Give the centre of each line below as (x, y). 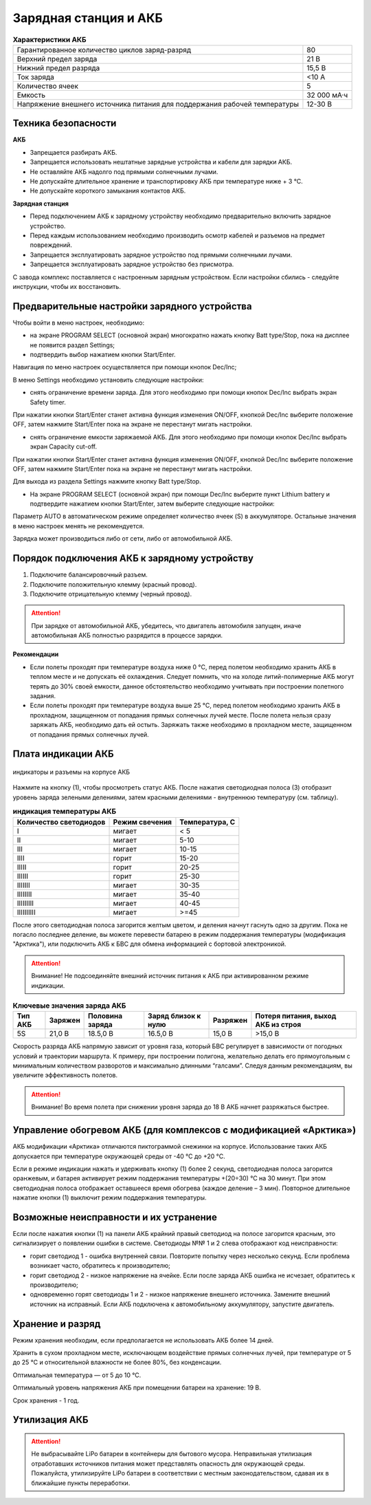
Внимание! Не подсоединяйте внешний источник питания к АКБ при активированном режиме (170, 976)
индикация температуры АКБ (65, 812)
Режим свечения (142, 822)
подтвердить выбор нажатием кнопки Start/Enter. (103, 354)
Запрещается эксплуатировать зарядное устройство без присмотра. (132, 264)
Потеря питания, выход (296, 1016)
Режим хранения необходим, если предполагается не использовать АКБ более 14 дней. (143, 1340)
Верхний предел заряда (57, 58)
